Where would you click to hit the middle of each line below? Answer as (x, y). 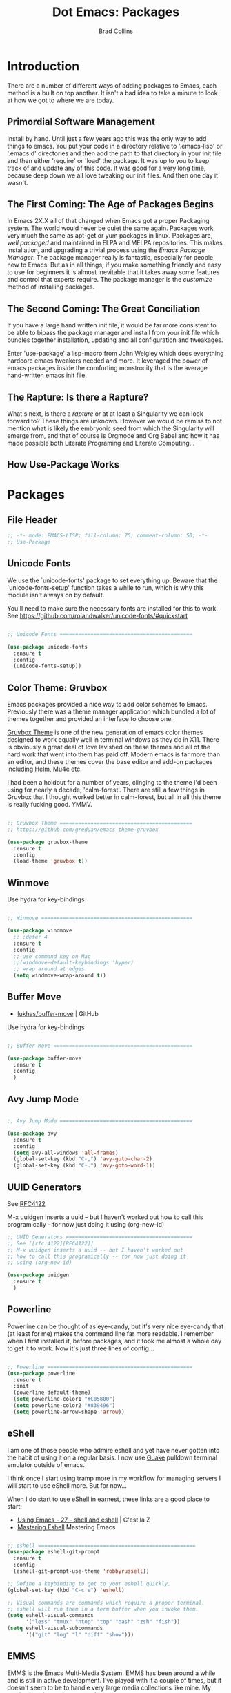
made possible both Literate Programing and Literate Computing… (101, 443)
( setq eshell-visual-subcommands (55, 1628)
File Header (32, 520)
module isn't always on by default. (56, 595)
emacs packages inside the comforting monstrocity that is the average (108, 368)
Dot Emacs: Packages (116, 12)
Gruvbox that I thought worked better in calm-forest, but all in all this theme (114, 797)
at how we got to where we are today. (61, 100)
